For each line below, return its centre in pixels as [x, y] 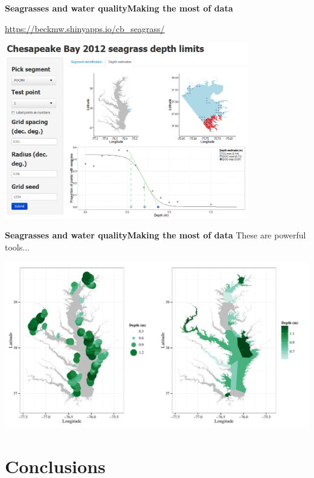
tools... [17, 247]
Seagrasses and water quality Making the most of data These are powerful [155, 235]
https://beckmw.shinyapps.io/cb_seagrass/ [85, 28]
